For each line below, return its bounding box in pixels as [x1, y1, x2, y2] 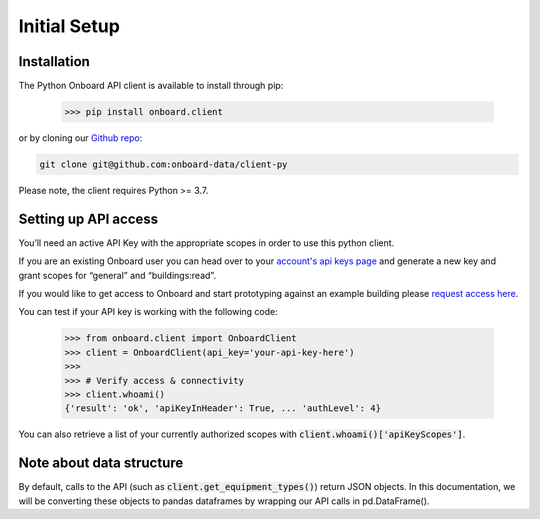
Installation [18, 53, 90, 70]
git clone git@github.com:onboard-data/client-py [39, 159, 288, 170]
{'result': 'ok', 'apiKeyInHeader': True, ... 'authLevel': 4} [64, 403, 382, 414]
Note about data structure [18, 455, 184, 472]
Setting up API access [18, 210, 159, 227]
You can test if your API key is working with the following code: [18, 306, 279, 318]
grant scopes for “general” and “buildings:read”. [18, 269, 217, 281]
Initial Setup [18, 15, 120, 37]
